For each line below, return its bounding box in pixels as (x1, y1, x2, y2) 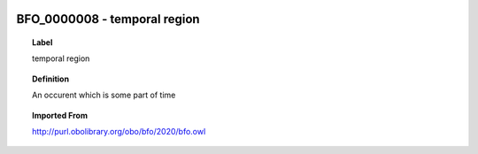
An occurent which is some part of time (32, 89, 176, 101)
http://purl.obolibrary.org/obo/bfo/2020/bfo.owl (32, 126, 206, 136)
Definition (32, 73, 70, 84)
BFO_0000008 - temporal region (16, 12, 200, 27)
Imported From (32, 110, 89, 120)
